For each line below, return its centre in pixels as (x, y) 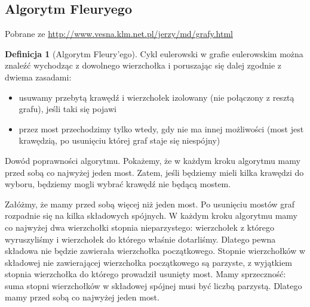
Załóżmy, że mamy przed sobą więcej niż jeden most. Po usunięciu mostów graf (150, 204)
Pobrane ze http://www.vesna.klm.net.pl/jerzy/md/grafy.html (119, 34)
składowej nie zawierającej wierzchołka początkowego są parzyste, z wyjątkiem (149, 262)
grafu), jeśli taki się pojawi (67, 109)
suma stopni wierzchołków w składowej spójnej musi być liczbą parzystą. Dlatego (154, 285)
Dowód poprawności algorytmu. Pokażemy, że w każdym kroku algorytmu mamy (153, 160)
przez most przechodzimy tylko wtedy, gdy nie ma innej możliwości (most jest (161, 128)
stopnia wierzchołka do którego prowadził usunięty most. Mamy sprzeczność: (145, 274)
